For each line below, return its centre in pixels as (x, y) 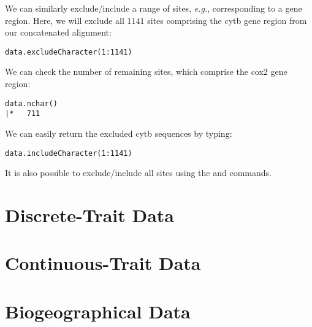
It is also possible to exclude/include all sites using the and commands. (138, 173)
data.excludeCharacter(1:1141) (69, 52)
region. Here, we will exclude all (65, 20)
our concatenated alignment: (58, 32)
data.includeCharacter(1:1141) (69, 153)
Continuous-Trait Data (103, 263)
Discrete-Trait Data (89, 214)
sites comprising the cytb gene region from (227, 20)
